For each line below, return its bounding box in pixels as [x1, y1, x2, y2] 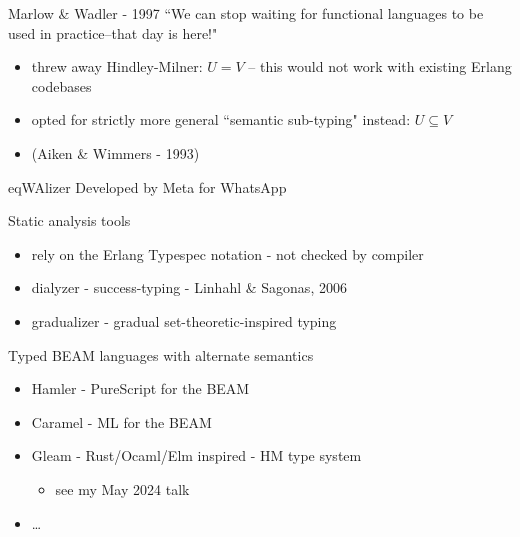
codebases [31, 75, 92, 96]
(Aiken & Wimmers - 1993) [31, 142, 200, 163]
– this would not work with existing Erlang [248, 56, 512, 77]
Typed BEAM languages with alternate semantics [8, 344, 314, 365]
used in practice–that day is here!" [8, 22, 218, 43]
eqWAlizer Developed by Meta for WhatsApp [8, 176, 287, 197]
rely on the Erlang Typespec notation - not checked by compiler [31, 243, 424, 264]
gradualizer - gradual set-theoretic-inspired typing [31, 310, 337, 331]
